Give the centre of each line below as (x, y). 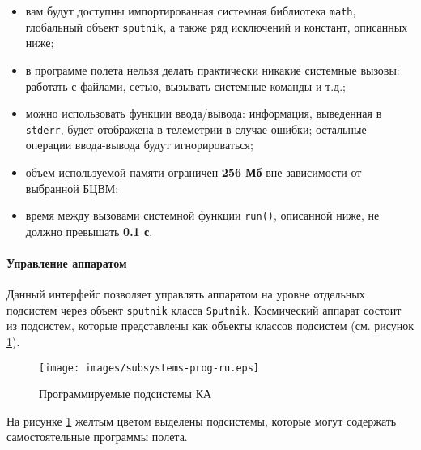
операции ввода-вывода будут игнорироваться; (139, 145)
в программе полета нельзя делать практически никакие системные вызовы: (213, 69)
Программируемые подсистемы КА (125, 394)
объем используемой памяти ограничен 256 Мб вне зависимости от (193, 171)
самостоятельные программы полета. (97, 437)
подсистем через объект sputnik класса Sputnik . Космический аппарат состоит (204, 309)
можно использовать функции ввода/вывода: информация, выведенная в (204, 113)
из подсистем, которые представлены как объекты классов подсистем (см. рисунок (210, 326)
